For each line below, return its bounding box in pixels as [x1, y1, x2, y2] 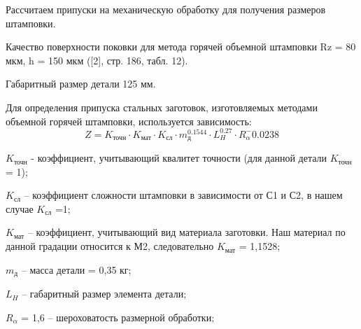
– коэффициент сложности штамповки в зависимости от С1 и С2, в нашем [24, 188, 343, 202]
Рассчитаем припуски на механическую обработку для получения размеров [6, 2, 326, 16]
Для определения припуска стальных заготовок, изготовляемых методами [6, 99, 318, 114]
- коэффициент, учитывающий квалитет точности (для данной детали [31, 150, 327, 165]
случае [6, 201, 34, 216]
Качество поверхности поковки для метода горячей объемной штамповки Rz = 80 [6, 39, 356, 54]
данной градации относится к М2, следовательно [6, 239, 214, 253]
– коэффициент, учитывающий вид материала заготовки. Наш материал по [27, 225, 346, 239]
